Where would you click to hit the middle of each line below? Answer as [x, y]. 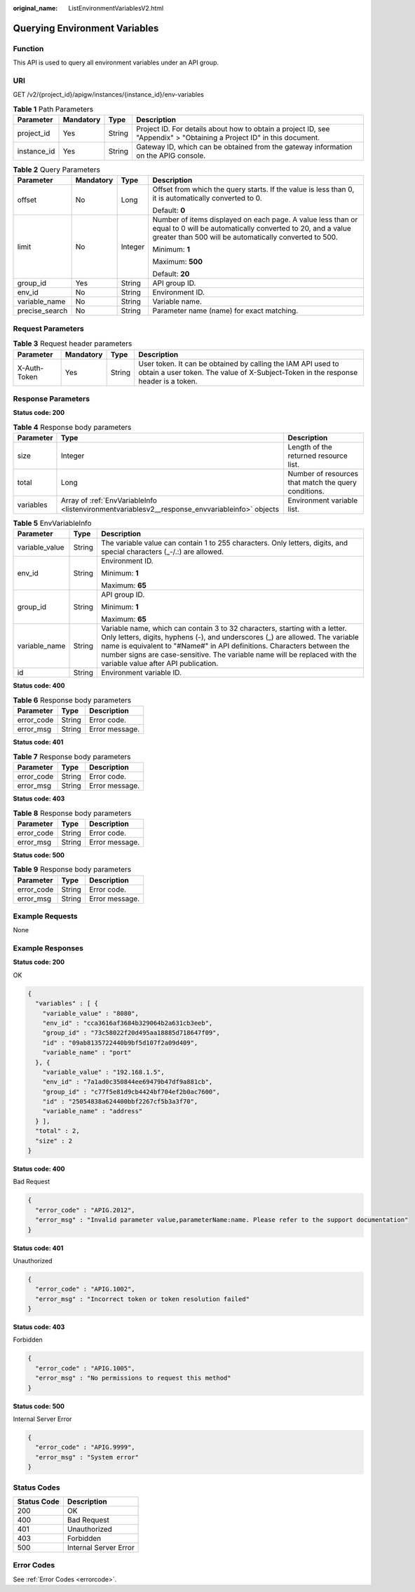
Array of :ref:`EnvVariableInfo [109, 501]
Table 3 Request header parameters [73, 343]
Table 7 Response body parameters [72, 756]
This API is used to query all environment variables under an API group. [116, 62]
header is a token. [168, 381]
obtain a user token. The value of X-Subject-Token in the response [247, 372]
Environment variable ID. [142, 673]
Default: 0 [169, 210]
